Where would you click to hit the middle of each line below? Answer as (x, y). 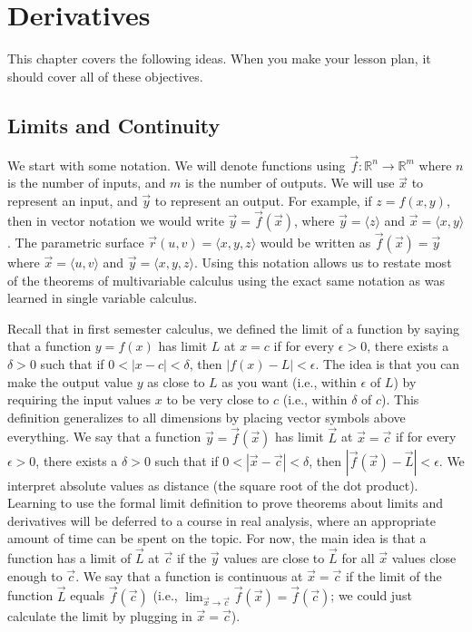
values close (424, 558)
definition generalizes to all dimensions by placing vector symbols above (206, 417)
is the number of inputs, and (87, 183)
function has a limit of (69, 558)
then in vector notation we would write (116, 220)
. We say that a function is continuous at (189, 575)
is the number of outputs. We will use (290, 183)
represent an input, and (73, 200)
